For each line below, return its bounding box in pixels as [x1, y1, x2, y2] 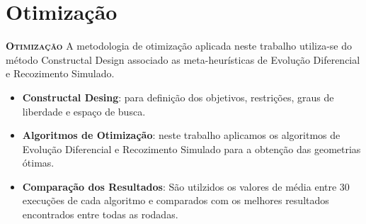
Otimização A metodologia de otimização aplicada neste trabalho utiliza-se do [6, 38, 352, 53]
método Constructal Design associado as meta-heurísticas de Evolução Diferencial [6, 52, 360, 67]
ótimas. [22, 155, 55, 170]
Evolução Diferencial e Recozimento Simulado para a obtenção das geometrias [22, 141, 361, 156]
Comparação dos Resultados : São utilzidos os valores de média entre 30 [22, 179, 350, 194]
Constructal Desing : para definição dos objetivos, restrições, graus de [22, 89, 334, 104]
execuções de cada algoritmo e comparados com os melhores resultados [22, 193, 329, 208]
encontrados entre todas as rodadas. [22, 207, 178, 222]
